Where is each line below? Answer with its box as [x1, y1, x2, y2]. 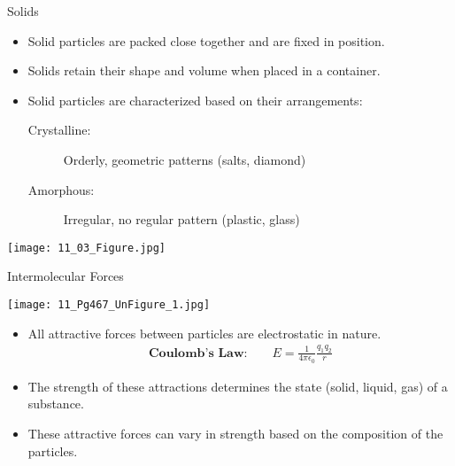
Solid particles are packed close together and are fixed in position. [27, 31, 385, 50]
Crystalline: [27, 120, 91, 139]
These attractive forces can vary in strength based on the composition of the [27, 423, 443, 442]
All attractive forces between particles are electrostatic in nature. [27, 323, 382, 342]
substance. [27, 394, 84, 413]
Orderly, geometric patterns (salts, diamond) [63, 150, 306, 168]
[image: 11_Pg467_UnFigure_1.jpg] [7, 299, 211, 311]
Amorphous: [27, 180, 95, 198]
